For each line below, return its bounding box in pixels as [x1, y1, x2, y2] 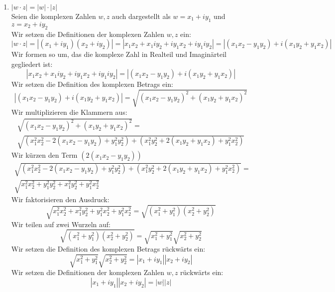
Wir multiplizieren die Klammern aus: [11, 106, 127, 117]
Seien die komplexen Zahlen [11, 11, 96, 21]
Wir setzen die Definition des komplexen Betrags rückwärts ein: [11, 244, 206, 254]
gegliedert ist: [11, 58, 53, 69]
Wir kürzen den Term [11, 150, 78, 160]
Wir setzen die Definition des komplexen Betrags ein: [11, 79, 173, 89]
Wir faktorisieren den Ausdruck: [11, 194, 110, 205]
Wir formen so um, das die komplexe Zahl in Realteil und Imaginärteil [11, 49, 226, 59]
